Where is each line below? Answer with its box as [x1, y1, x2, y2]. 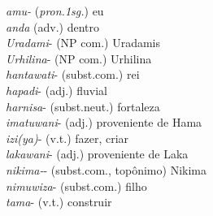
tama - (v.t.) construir [6, 193, 112, 210]
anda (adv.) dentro [6, 18, 99, 35]
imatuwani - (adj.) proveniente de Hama [6, 114, 202, 131]
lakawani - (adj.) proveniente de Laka [6, 145, 189, 162]
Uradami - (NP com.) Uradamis [6, 34, 160, 51]
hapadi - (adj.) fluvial [6, 81, 107, 98]
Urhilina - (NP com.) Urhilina [6, 50, 152, 67]
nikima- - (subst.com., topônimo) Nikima [6, 161, 206, 178]
